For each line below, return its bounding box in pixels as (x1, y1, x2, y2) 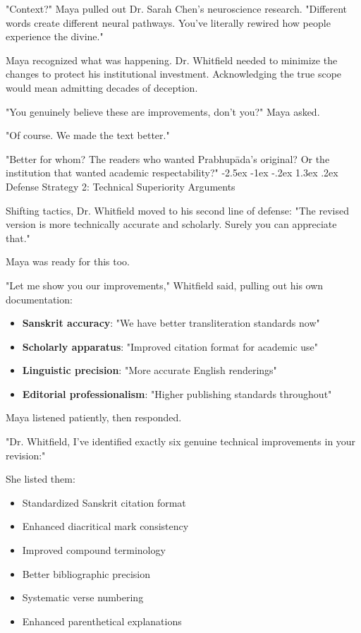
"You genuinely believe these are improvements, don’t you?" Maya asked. (6, 104, 320, 119)
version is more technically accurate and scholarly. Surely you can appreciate (6, 217, 337, 231)
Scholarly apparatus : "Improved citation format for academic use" (22, 339, 319, 354)
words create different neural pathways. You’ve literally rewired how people (6, 15, 331, 30)
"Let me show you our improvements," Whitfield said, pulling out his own (6, 277, 324, 292)
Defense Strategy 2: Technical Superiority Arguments (6, 179, 235, 193)
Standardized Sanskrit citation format (22, 495, 186, 510)
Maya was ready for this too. (6, 254, 130, 269)
